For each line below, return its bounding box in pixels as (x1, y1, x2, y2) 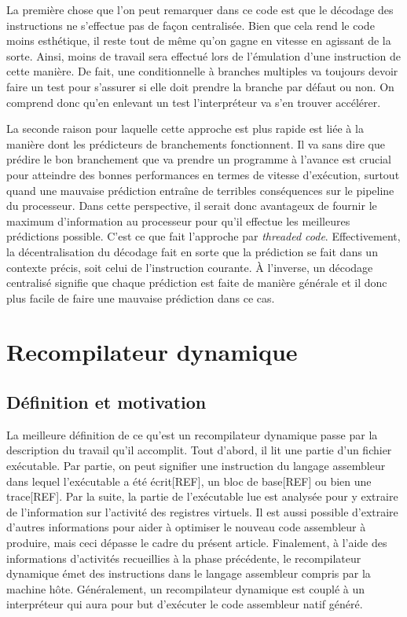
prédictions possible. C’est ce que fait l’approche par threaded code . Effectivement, (6, 228, 401, 244)
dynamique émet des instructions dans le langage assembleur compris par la (6, 565, 371, 582)
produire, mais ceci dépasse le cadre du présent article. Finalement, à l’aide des (6, 534, 387, 551)
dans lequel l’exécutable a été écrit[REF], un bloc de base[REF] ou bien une (6, 472, 372, 489)
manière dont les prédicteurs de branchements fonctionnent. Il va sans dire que (6, 135, 386, 152)
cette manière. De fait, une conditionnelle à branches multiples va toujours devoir (6, 63, 398, 79)
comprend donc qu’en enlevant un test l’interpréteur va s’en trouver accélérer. (6, 94, 381, 110)
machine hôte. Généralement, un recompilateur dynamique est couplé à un (6, 580, 365, 597)
